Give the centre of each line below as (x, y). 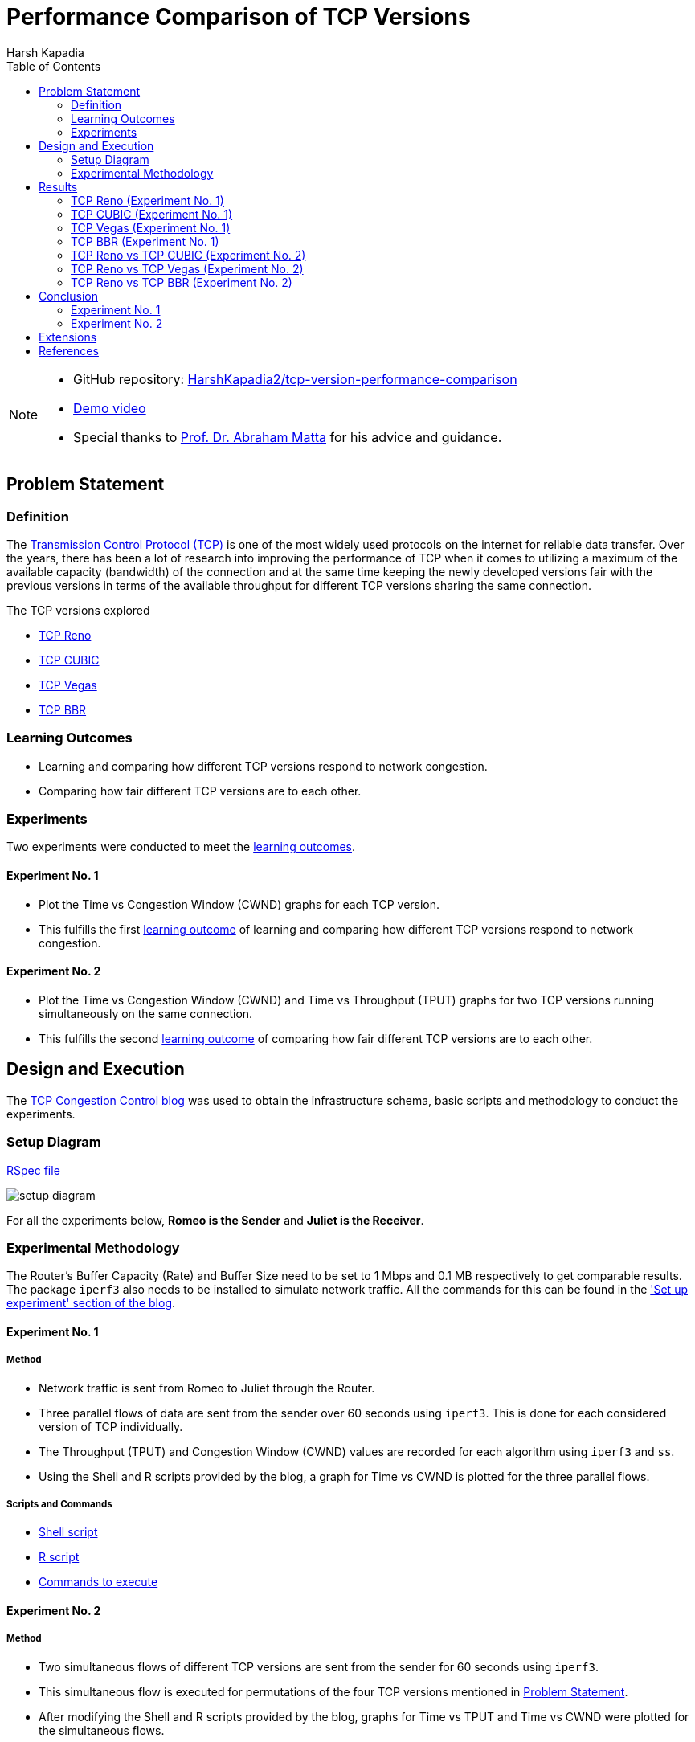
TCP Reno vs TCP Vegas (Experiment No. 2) (187, 268)
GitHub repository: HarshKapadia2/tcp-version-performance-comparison (295, 379)
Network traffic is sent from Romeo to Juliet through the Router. (207, 1388)
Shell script (68, 1532)
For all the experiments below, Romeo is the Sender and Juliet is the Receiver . (215, 1220)
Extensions (68, 337)
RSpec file (33, 1170)
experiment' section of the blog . (91, 1303)
